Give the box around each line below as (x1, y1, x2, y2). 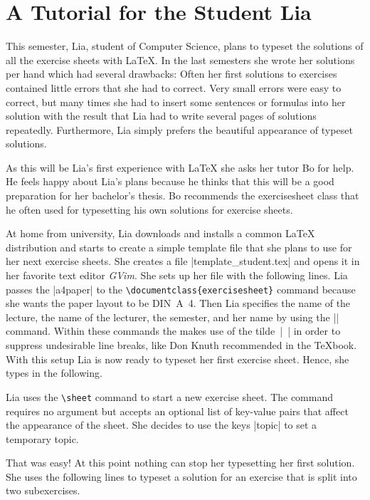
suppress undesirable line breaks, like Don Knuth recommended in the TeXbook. (6, 338, 357, 353)
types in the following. (6, 365, 102, 380)
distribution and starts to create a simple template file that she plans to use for (6, 239, 352, 254)
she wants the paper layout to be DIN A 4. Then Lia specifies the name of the (6, 296, 351, 311)
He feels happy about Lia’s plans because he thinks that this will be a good (6, 174, 334, 189)
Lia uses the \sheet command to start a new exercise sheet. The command (6, 389, 334, 404)
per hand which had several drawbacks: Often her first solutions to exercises (6, 66, 337, 81)
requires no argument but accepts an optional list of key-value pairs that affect (6, 403, 349, 418)
